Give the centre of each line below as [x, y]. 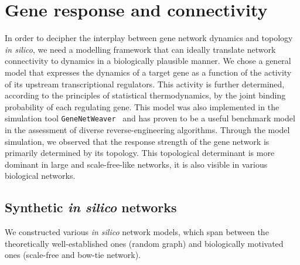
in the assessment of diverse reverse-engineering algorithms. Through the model [147, 129]
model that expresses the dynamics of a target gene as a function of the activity [148, 72]
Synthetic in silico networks [91, 207]
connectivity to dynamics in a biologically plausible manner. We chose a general [148, 61]
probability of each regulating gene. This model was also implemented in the [142, 106]
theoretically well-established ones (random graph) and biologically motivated [144, 243]
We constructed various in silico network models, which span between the [137, 232]
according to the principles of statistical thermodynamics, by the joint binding [145, 95]
